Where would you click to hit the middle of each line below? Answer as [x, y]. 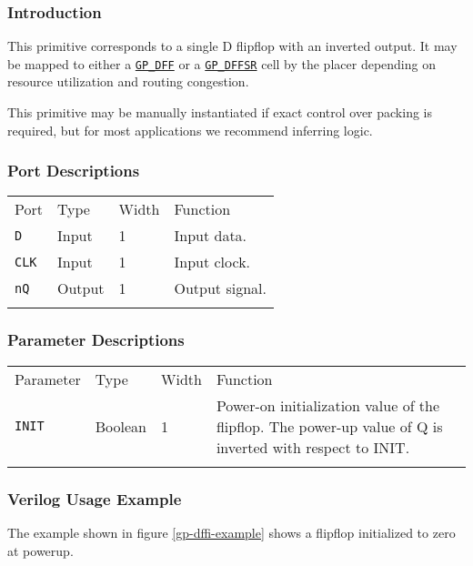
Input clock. [212, 262]
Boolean [121, 426]
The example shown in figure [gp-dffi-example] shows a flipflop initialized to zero [231, 532]
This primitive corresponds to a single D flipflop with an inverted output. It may [232, 46]
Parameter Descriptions [96, 340]
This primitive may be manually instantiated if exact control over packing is [220, 112]
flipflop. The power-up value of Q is [329, 426]
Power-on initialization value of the [328, 405]
